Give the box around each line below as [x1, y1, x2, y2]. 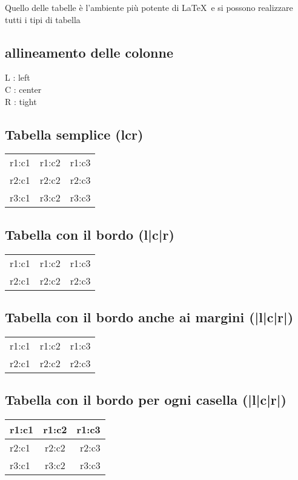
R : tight [5, 95, 37, 107]
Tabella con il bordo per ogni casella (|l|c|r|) [5, 390, 286, 409]
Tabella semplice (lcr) [5, 124, 144, 143]
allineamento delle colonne [5, 42, 173, 61]
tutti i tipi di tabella [5, 13, 81, 25]
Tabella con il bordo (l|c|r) [5, 225, 174, 243]
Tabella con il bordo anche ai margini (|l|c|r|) [5, 307, 294, 326]
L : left [5, 71, 30, 84]
